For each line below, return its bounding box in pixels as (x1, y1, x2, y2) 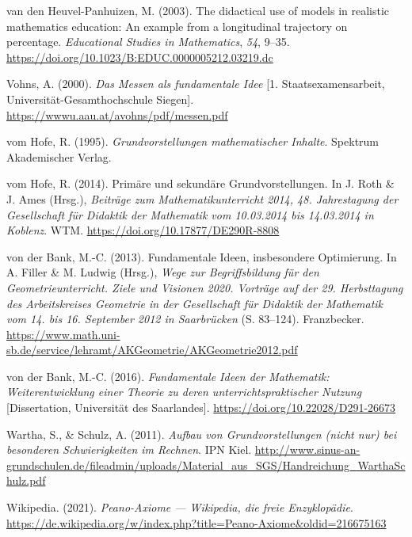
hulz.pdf (6, 472, 46, 489)
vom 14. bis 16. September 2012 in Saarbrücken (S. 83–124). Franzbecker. (6, 310, 364, 327)
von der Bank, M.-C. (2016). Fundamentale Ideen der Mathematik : (6, 368, 330, 384)
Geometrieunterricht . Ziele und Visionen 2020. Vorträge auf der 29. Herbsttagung (6, 279, 403, 295)
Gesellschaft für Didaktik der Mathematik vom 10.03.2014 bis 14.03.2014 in (6, 206, 374, 223)
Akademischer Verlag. (6, 148, 112, 165)
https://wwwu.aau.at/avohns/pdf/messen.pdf (6, 106, 228, 123)
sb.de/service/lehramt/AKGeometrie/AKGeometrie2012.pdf (6, 341, 298, 358)
